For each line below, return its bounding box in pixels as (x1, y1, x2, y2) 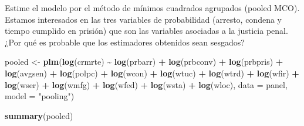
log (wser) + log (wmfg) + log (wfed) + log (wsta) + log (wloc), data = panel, (5, 78, 288, 90)
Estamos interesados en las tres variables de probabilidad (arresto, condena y (5, 13, 282, 25)
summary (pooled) (5, 109, 73, 121)
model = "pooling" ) (5, 90, 75, 102)
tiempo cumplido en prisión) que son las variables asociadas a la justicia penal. (5, 24, 288, 37)
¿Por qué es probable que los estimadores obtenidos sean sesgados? (5, 36, 245, 48)
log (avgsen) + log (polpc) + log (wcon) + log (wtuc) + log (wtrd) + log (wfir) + (5, 66, 299, 79)
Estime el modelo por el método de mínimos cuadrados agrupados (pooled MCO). (5, 2, 300, 13)
